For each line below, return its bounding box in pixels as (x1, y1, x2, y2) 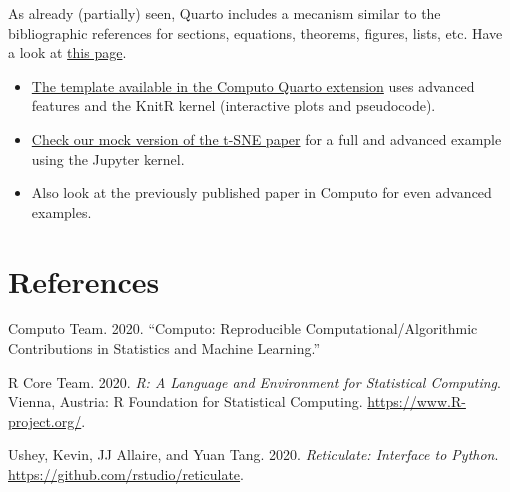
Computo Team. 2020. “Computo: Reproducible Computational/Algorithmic (8, 318, 478, 339)
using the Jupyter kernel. (31, 148, 185, 169)
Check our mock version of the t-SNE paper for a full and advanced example (31, 128, 502, 149)
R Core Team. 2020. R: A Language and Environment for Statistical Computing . (8, 371, 501, 392)
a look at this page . (8, 42, 127, 63)
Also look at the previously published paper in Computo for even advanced (31, 182, 492, 203)
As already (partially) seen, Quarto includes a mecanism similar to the (8, 3, 441, 23)
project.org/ (8, 410, 82, 431)
